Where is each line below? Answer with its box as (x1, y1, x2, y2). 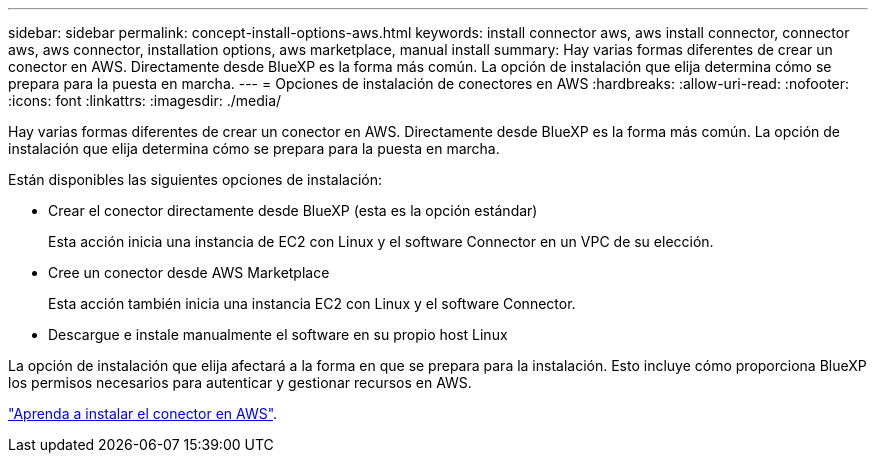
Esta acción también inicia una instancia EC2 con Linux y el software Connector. (48, 295, 576, 312)
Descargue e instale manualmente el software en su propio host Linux (48, 326, 508, 343)
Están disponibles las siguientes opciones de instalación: (8, 171, 383, 188)
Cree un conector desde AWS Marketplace (48, 264, 330, 281)
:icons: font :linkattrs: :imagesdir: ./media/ (8, 92, 282, 109)
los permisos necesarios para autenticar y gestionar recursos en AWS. (8, 374, 472, 391)
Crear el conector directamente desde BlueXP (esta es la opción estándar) (48, 202, 538, 219)
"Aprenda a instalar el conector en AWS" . (8, 405, 278, 422)
